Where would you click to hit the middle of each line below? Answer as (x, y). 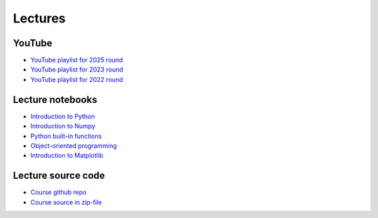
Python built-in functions (66, 136)
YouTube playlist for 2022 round (77, 79)
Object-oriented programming (73, 145)
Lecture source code (59, 176)
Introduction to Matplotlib (67, 156)
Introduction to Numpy (63, 126)
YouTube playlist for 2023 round (77, 69)
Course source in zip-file (66, 202)
